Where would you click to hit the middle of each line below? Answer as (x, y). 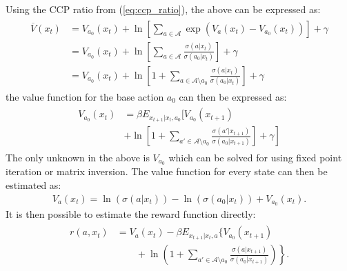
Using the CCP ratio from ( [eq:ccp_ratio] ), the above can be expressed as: (163, 9)
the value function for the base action (85, 96)
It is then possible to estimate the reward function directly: (131, 214)
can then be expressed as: (233, 96)
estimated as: (33, 184)
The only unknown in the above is (78, 157)
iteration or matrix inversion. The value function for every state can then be (167, 171)
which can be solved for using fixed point (255, 157)
